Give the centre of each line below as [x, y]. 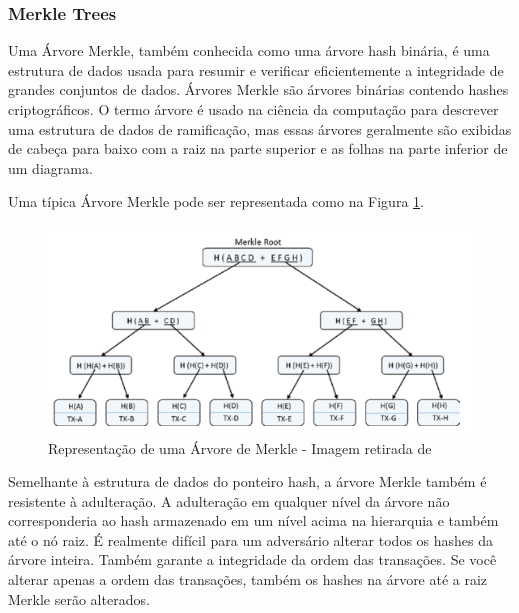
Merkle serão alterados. [79, 598]
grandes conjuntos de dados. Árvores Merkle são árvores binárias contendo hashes [258, 89]
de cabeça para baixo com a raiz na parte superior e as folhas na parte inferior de [258, 148]
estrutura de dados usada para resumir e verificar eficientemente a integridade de [256, 69]
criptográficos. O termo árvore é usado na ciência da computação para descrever [253, 109]
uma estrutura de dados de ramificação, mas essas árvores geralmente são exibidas [260, 128]
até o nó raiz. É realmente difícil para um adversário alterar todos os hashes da [251, 539]
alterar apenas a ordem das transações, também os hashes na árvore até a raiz [248, 579]
